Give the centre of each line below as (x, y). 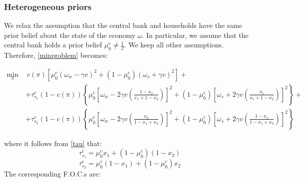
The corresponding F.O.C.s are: (52, 174)
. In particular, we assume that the (195, 35)
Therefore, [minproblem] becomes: (56, 55)
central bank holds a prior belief (53, 45)
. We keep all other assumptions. (174, 45)
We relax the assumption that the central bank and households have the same (123, 25)
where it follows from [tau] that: (53, 143)
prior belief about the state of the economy (70, 35)
